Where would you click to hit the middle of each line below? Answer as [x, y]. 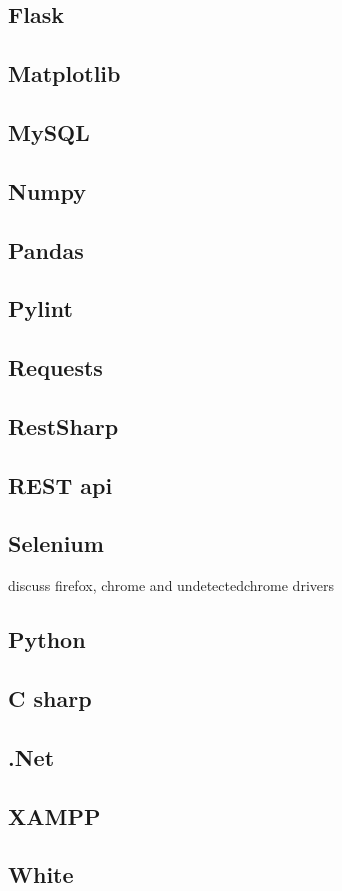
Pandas [46, 249]
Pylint [40, 308]
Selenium [56, 543]
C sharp [50, 698]
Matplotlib [64, 73]
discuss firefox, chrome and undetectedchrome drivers [171, 585]
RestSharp [63, 425]
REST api [60, 484]
